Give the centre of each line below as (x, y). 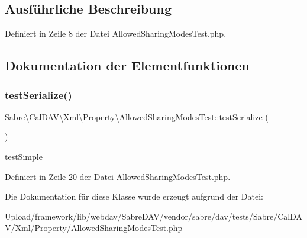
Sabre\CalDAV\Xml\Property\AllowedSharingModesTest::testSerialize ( (137, 116)
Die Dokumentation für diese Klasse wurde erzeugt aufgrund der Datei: (134, 196)
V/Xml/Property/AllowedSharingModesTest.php (94, 228)
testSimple (24, 156)
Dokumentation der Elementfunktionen (127, 65)
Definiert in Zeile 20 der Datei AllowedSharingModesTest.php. (118, 176)
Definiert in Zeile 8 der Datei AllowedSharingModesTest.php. (116, 33)
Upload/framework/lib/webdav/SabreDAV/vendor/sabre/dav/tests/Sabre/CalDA (153, 216)
